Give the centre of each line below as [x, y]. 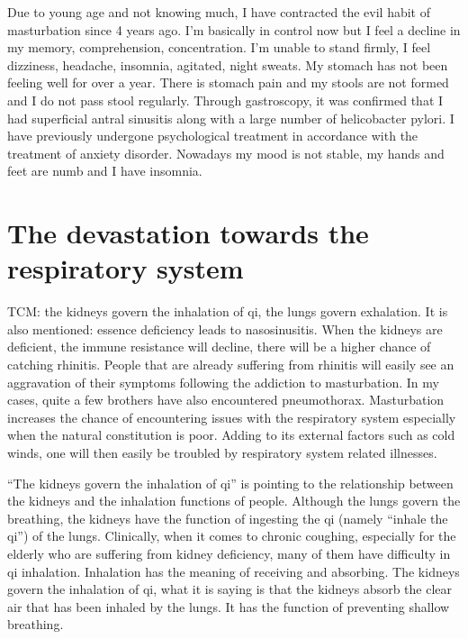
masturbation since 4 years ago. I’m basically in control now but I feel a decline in [234, 29]
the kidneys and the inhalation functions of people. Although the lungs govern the [234, 501]
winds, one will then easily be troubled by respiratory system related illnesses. [222, 452]
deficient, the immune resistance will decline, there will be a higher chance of [219, 347]
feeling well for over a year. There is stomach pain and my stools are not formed [228, 82]
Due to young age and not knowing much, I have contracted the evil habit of [219, 12]
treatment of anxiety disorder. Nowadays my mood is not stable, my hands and [226, 153]
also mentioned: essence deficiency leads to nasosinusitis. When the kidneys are [225, 329]
